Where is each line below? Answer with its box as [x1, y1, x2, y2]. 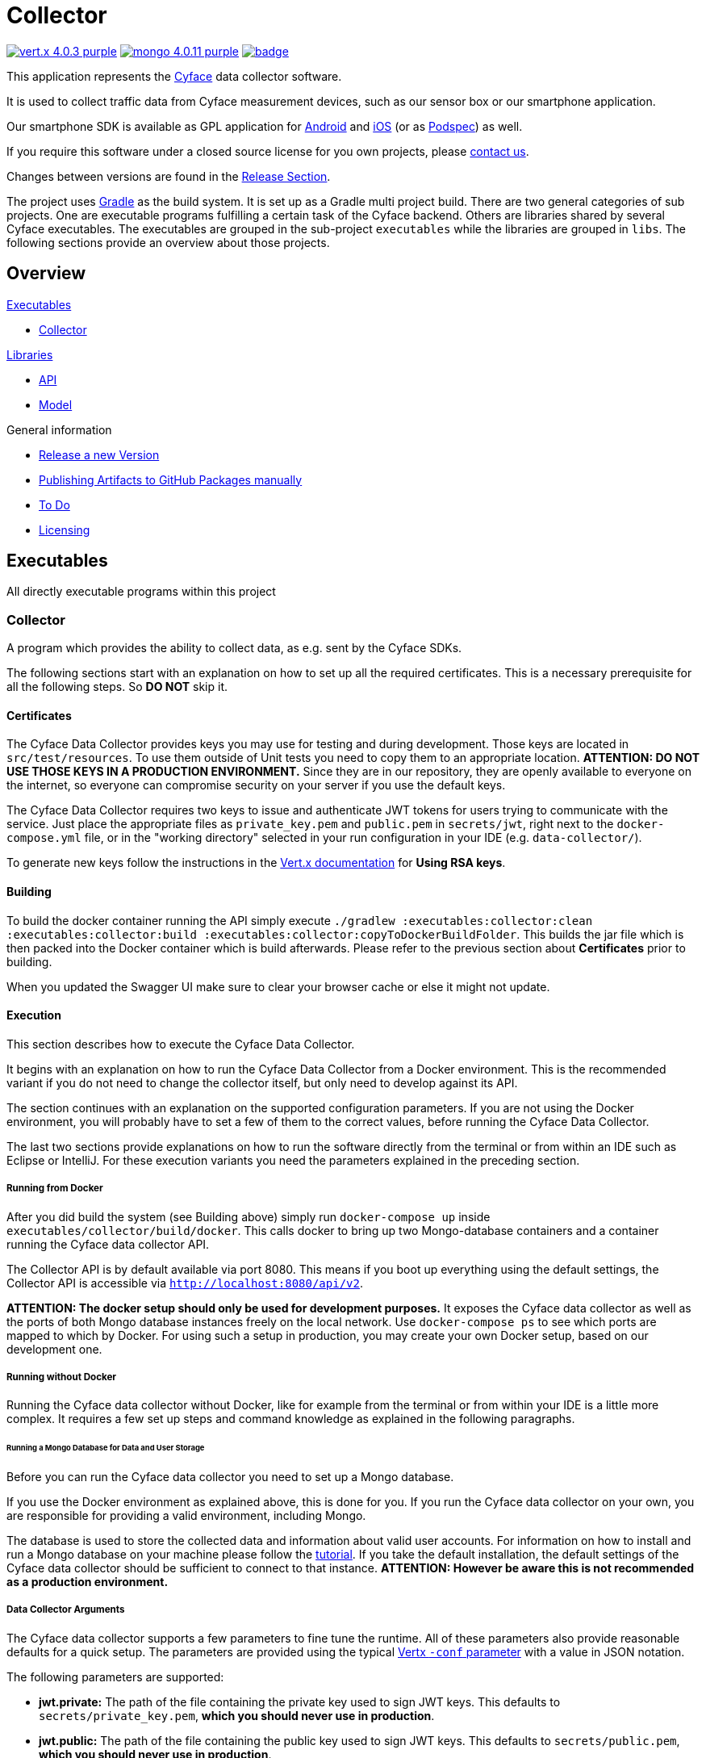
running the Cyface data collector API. [6, 1237, 210, 1251]
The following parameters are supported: [6, 1669, 224, 1684]
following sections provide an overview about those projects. [6, 235, 330, 249]
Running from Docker [6, 1182, 103, 1195]
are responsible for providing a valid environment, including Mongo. [6, 1509, 366, 1523]
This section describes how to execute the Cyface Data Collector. [6, 1036, 355, 1051]
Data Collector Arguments [6, 1604, 125, 1616]
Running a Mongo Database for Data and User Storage [6, 1443, 205, 1453]
